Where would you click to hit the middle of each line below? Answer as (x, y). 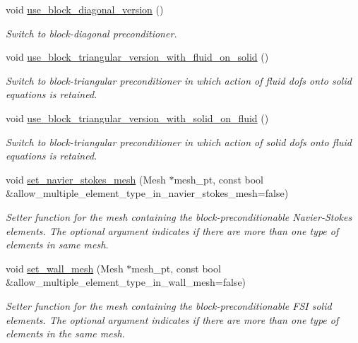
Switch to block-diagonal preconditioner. (91, 33)
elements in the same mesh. (65, 333)
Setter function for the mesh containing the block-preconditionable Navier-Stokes (179, 216)
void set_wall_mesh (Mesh (65, 268)
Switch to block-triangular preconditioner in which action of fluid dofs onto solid (179, 80)
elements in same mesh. (57, 245)
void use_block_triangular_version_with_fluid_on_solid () (137, 57)
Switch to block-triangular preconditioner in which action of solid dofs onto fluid (179, 142)
